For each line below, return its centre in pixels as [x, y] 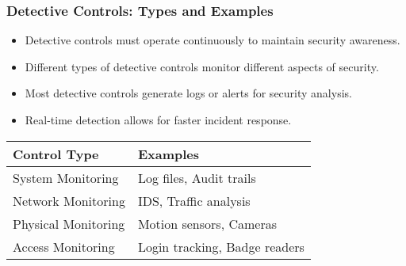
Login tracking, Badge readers [221, 246]
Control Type [56, 154]
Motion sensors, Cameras [207, 223]
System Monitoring [66, 177]
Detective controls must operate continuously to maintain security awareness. [213, 40]
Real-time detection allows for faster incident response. [158, 120]
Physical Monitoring [69, 223]
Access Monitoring [64, 246]
